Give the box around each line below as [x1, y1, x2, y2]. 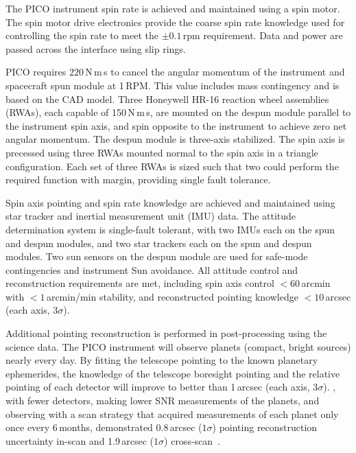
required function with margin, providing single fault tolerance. [5, 172, 271, 187]
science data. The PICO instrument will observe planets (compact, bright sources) [5, 339, 351, 353]
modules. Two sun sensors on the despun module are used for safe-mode [5, 249, 308, 264]
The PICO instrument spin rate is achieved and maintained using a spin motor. [5, 1, 340, 15]
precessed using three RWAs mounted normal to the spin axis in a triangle [5, 145, 318, 159]
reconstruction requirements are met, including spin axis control [5, 276, 274, 290]
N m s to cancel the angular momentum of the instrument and [85, 65, 345, 79]
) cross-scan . [164, 433, 220, 448]
